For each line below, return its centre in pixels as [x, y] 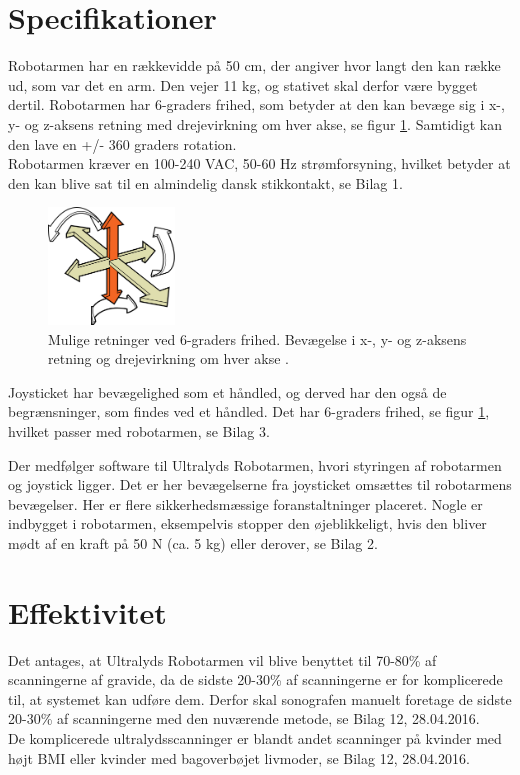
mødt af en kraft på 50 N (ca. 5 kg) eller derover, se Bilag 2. [193, 542]
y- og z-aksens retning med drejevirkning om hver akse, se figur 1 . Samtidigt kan [255, 123]
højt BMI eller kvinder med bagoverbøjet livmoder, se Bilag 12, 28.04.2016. [239, 757]
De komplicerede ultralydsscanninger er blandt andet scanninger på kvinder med [255, 738]
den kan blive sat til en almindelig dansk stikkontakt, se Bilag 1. [205, 182]
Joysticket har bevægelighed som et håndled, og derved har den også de [227, 391]
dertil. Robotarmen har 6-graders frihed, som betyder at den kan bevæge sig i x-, [256, 104]
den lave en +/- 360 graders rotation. [122, 143]
